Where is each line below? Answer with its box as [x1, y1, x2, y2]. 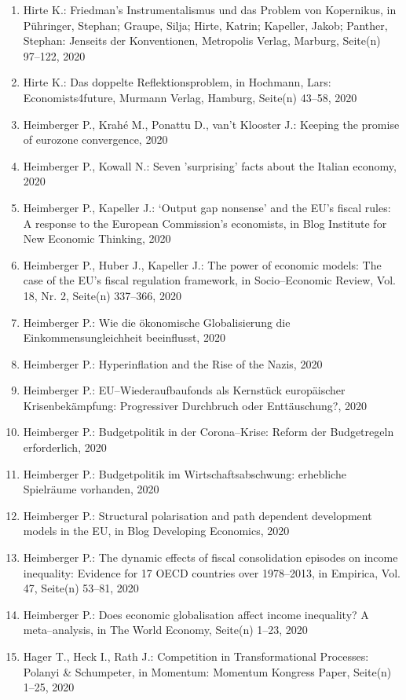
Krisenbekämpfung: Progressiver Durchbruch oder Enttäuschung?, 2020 [23, 397, 367, 413]
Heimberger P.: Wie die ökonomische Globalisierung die [23, 313, 291, 330]
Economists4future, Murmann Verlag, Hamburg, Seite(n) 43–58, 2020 [23, 89, 357, 105]
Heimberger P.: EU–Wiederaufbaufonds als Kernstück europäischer [23, 382, 346, 398]
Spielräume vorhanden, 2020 [23, 481, 159, 497]
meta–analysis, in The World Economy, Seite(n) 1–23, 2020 [23, 621, 308, 638]
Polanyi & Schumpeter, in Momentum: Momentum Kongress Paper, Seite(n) [23, 663, 392, 680]
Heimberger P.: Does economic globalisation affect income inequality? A [23, 606, 369, 622]
